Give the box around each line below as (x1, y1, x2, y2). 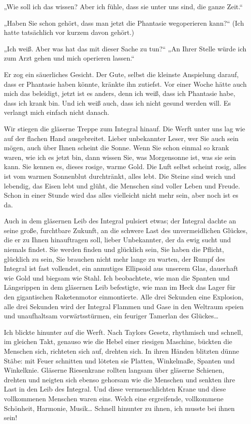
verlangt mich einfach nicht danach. (4, 107, 109, 117)
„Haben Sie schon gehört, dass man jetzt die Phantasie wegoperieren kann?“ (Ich (4, 17, 244, 28)
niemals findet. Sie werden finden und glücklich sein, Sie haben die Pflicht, (4, 244, 224, 254)
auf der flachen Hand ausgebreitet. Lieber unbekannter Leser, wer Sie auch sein (4, 133, 239, 143)
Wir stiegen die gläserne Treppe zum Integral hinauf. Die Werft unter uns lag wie (4, 123, 245, 133)
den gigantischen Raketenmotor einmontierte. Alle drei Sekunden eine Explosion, (4, 292, 244, 302)
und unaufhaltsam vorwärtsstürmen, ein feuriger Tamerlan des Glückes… (4, 311, 219, 321)
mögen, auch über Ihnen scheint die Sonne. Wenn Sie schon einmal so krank (4, 142, 229, 153)
